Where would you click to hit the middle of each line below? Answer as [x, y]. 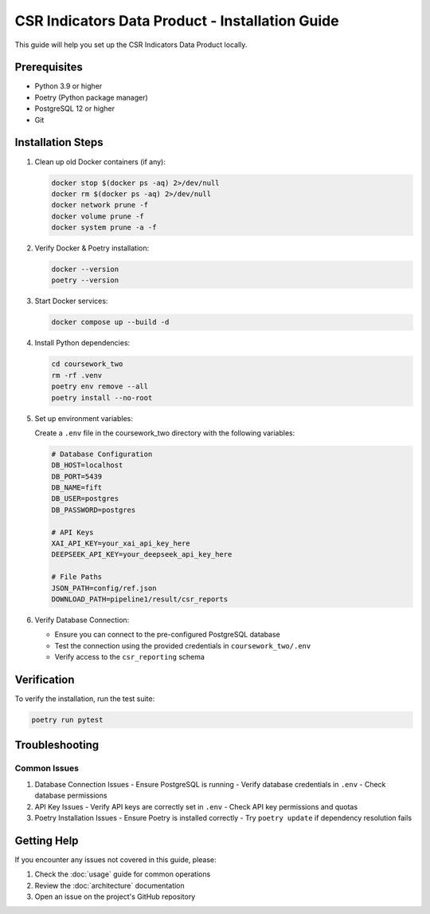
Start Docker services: [71, 301]
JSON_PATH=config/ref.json [104, 588]
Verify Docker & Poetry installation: [92, 248]
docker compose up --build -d [110, 322]
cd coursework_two [87, 364]
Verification [45, 679]
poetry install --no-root [102, 398]
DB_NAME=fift [77, 488]
